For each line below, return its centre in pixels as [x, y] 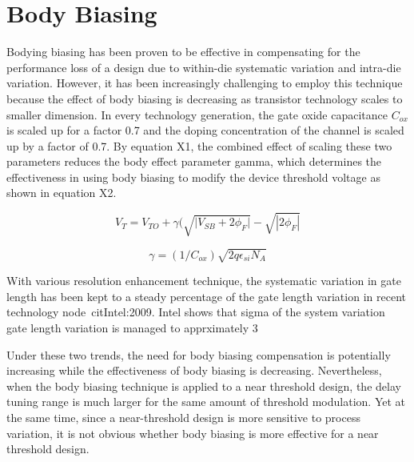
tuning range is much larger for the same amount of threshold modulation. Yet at [206, 402]
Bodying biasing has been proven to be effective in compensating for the [183, 52]
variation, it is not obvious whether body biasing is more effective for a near [193, 433]
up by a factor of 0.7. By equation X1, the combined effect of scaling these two [199, 145]
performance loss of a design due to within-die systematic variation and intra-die [204, 67]
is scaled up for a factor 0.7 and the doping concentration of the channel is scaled [205, 130]
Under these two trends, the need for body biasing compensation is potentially [199, 354]
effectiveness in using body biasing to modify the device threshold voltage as [193, 177]
